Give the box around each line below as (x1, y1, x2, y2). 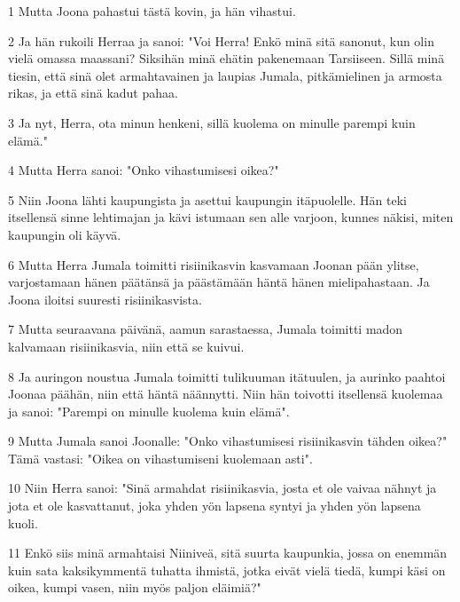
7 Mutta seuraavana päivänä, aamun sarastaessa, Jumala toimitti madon (8, 320, 403, 338)
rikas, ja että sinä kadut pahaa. (8, 83, 178, 102)
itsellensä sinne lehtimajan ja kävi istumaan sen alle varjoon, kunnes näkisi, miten (8, 208, 454, 226)
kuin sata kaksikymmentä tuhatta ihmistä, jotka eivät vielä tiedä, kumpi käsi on (8, 560, 446, 579)
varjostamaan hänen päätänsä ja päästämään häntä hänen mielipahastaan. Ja (8, 273, 430, 291)
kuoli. (8, 513, 38, 532)
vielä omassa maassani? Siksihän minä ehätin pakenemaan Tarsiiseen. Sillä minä (8, 49, 445, 67)
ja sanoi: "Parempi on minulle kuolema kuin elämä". (8, 401, 290, 420)
